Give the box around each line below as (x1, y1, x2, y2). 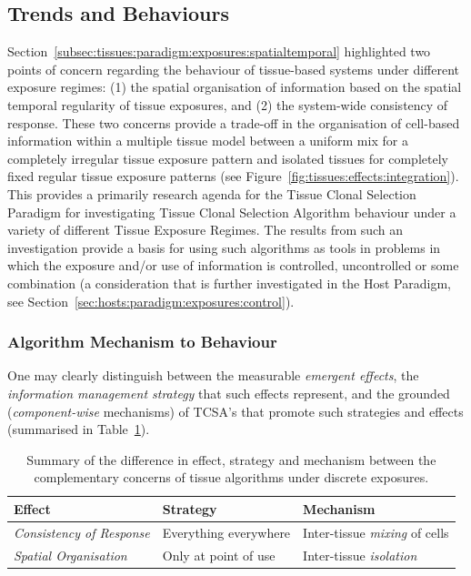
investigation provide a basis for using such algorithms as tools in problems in (7, 237, 441, 257)
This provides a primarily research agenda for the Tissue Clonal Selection (7, 184, 416, 203)
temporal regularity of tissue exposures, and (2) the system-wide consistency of (7, 95, 448, 114)
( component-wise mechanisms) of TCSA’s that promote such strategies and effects (7, 401, 464, 420)
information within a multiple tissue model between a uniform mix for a (7, 131, 408, 150)
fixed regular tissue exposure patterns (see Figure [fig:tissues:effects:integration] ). (7, 167, 459, 186)
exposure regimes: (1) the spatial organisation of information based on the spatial (7, 77, 462, 96)
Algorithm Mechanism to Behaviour (7, 330, 277, 353)
